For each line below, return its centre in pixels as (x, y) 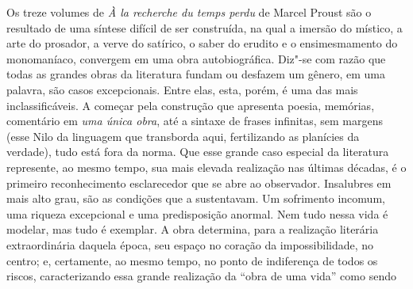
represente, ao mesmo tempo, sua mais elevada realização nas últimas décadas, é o (206, 167)
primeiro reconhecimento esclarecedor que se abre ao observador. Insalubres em (199, 183)
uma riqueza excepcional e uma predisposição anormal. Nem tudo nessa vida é (197, 213)
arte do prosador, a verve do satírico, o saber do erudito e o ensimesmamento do (202, 43)
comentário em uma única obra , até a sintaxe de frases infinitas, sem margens (195, 121)
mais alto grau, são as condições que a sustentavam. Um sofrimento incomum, (196, 198)
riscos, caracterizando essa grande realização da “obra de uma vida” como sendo (201, 276)
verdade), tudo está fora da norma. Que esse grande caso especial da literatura (198, 152)
